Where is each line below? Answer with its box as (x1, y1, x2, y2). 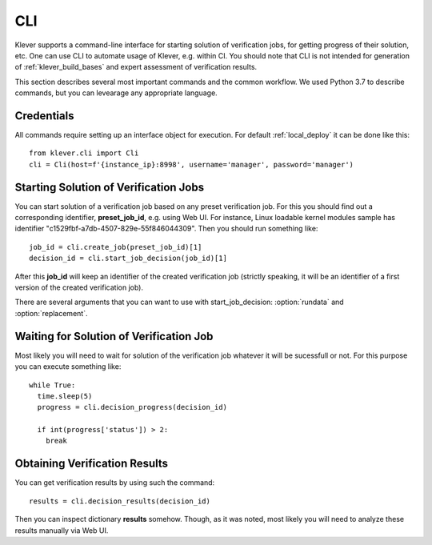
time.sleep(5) (37, 391, 93, 400)
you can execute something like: (14, 362, 122, 371)
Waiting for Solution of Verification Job (14, 329, 214, 343)
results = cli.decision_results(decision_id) (29, 496, 211, 506)
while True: (29, 380, 76, 390)
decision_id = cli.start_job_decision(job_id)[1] (29, 254, 228, 263)
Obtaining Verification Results (14, 457, 168, 471)
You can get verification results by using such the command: (14, 478, 215, 487)
